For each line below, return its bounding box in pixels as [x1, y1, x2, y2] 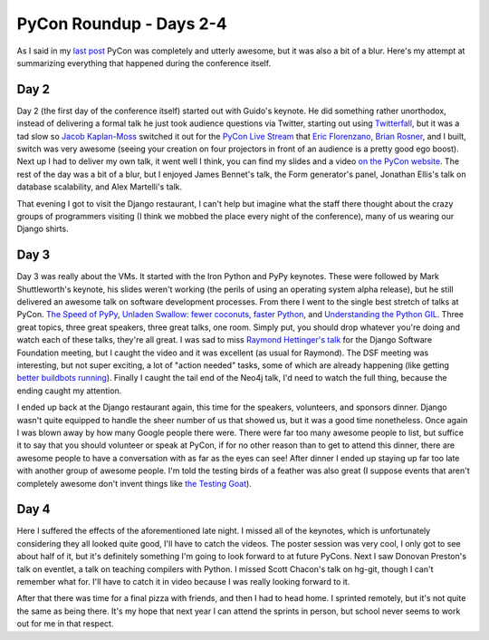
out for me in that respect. [16, 618, 114, 629]
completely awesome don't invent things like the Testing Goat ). [16, 478, 253, 489]
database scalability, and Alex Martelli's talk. [16, 181, 183, 192]
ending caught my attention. [16, 385, 122, 396]
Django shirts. [16, 223, 69, 235]
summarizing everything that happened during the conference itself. [16, 57, 272, 68]
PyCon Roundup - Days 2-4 [16, 14, 227, 34]
